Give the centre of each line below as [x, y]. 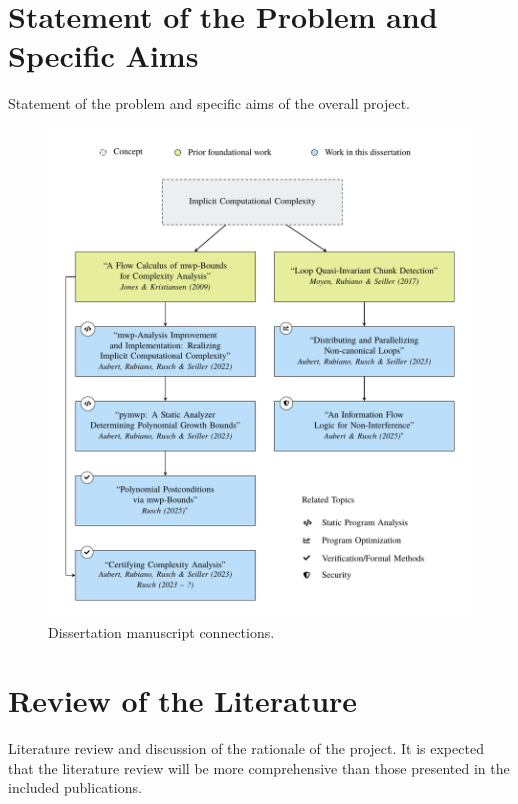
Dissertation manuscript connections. [161, 631]
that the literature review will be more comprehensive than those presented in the [259, 767]
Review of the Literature [183, 700]
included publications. [75, 787]
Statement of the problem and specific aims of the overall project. [209, 103]
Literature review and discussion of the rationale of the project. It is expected [246, 748]
